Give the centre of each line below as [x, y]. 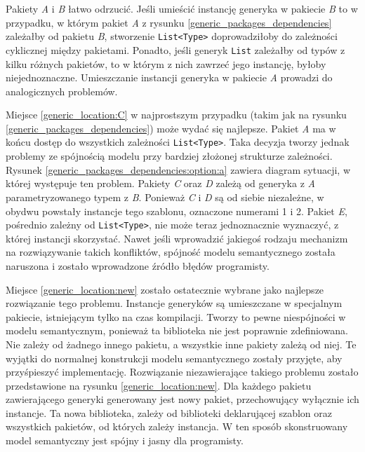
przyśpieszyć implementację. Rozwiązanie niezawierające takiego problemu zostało [182, 372]
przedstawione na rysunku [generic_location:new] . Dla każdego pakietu [159, 385]
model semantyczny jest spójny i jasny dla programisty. [125, 440]
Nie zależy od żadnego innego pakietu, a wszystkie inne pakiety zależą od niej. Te [181, 344]
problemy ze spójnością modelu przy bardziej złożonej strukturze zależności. [169, 156]
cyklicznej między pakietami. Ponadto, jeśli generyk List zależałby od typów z [175, 49]
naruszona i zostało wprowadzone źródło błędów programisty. [138, 265]
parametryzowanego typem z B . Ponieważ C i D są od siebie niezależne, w [165, 197]
